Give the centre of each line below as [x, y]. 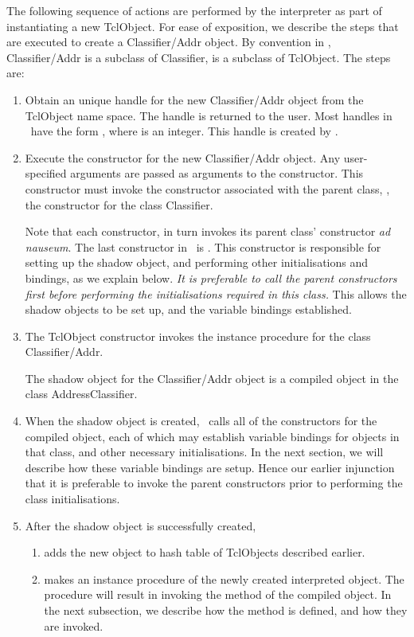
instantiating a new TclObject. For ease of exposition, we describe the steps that [203, 26]
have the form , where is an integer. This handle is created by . [184, 131]
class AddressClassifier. [81, 394]
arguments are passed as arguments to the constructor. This [217, 173]
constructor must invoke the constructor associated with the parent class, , [207, 188]
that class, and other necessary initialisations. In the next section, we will [204, 452]
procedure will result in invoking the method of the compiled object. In [218, 594]
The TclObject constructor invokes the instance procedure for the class [198, 336]
